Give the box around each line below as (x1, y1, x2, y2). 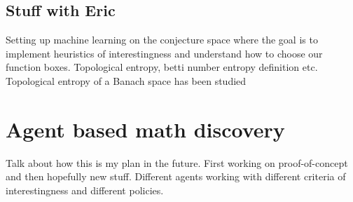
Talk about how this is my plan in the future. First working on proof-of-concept (6, 155, 348, 170)
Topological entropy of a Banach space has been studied (6, 73, 247, 88)
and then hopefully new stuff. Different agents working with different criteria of (6, 169, 346, 184)
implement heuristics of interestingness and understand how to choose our (6, 46, 323, 60)
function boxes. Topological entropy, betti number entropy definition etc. (6, 60, 318, 74)
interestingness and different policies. (6, 182, 164, 197)
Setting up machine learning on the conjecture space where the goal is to (6, 32, 318, 47)
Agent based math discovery (6, 114, 285, 143)
